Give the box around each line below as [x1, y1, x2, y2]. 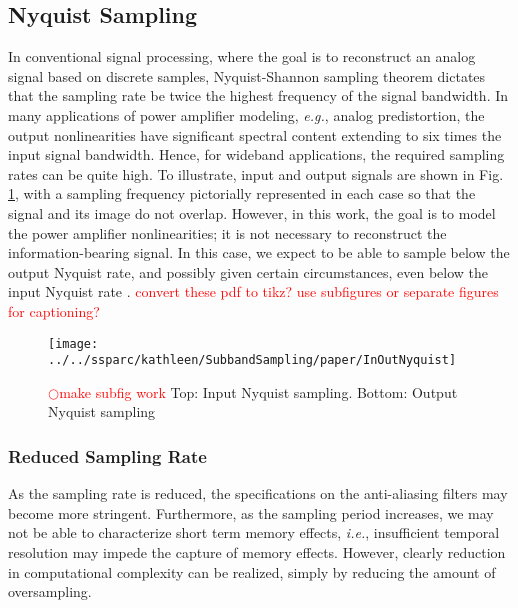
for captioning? [8, 300, 100, 321]
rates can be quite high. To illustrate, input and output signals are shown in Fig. [8, 163, 504, 184]
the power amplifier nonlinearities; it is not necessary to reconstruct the [8, 222, 447, 243]
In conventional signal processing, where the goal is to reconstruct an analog [8, 46, 476, 67]
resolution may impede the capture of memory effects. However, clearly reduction [8, 542, 506, 563]
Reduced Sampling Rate [8, 443, 207, 468]
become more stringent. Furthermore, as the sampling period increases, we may [8, 502, 494, 523]
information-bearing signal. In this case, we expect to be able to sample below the [8, 242, 510, 263]
